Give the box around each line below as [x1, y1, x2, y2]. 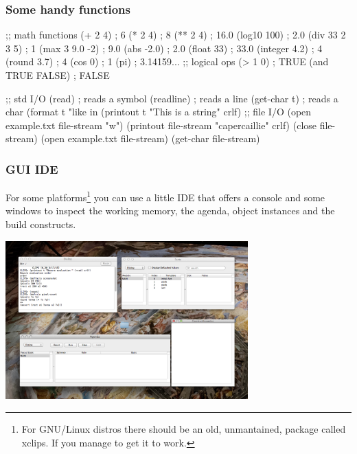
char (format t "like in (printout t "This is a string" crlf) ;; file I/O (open [5, 104, 312, 119]
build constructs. [5, 217, 76, 231]
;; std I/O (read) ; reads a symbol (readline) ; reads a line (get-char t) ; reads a [5, 91, 338, 105]
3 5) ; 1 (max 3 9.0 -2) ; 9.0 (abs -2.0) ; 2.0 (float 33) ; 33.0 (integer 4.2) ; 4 [5, 41, 323, 55]
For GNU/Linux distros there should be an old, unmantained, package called [21, 422, 346, 436]
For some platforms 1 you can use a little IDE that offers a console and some [5, 188, 325, 204]
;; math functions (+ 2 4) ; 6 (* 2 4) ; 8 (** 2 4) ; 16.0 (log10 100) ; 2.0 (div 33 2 [5, 27, 346, 42]
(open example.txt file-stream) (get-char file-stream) [41, 131, 260, 146]
